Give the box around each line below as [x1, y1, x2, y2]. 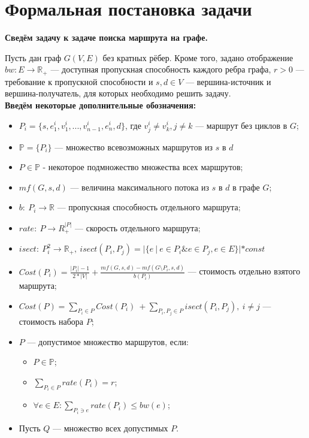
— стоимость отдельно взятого [187, 265, 301, 277]
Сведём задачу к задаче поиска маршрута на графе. [5, 31, 208, 44]
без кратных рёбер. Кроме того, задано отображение [102, 51, 293, 64]
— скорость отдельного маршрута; [75, 221, 201, 234]
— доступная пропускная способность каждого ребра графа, [50, 63, 271, 75]
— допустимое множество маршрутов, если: [27, 335, 189, 348]
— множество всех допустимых [53, 421, 168, 434]
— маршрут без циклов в [195, 119, 287, 131]
